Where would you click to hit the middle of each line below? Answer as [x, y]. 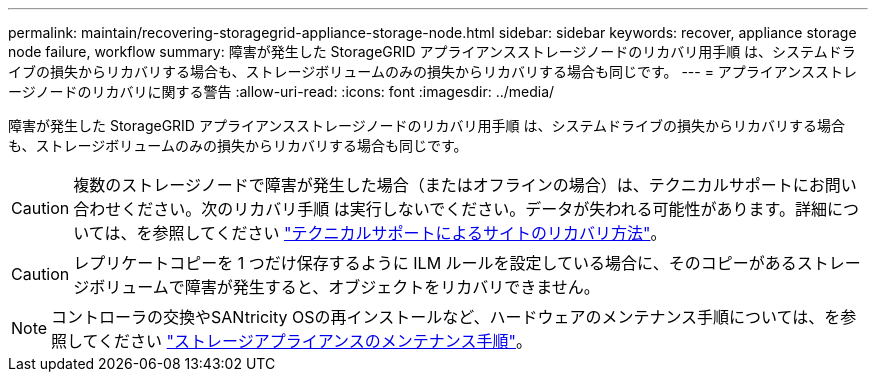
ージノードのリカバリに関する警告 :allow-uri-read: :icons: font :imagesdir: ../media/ [281, 91]
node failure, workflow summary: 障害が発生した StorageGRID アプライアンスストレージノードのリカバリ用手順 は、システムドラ [432, 51]
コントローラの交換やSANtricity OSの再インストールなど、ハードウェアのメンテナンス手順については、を [446, 317]
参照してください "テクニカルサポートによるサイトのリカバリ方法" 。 [409, 233]
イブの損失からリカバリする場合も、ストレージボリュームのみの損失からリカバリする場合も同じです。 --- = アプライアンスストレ [433, 71]
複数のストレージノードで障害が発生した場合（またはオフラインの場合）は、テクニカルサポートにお [449, 185]
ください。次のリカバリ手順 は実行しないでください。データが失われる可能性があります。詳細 [474, 209]
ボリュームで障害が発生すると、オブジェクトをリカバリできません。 [344, 287]
